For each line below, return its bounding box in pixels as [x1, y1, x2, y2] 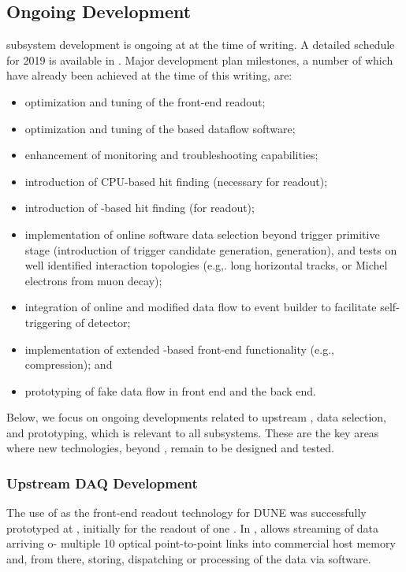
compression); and [24, 356, 113, 373]
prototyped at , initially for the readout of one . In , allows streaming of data [6, 519, 379, 536]
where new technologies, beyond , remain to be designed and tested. [6, 440, 335, 456]
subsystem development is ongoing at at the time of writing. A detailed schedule [6, 36, 395, 53]
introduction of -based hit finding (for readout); [24, 199, 255, 216]
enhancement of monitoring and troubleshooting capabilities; [24, 147, 318, 163]
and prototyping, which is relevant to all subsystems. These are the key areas [6, 424, 379, 440]
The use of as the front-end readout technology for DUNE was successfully [6, 504, 367, 521]
